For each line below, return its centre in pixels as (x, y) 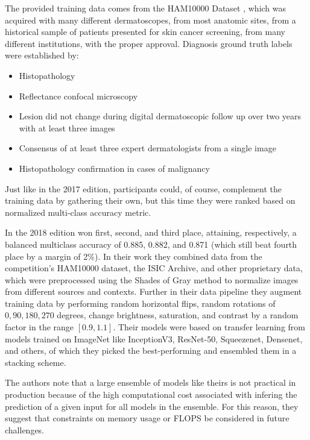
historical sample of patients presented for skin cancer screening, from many (145, 32)
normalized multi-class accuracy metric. (78, 212)
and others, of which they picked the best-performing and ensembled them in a (151, 350)
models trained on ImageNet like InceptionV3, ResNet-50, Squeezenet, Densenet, (154, 338)
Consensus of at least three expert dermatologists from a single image (147, 148)
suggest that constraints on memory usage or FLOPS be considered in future (147, 418)
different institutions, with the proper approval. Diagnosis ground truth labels (149, 43)
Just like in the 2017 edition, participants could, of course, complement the (144, 188)
